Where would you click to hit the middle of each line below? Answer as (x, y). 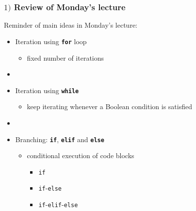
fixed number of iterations (65, 57)
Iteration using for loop (51, 41)
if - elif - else (58, 204)
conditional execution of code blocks (81, 155)
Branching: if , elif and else (60, 139)
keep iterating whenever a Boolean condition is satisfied (109, 106)
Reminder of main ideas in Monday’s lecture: (71, 25)
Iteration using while (47, 90)
